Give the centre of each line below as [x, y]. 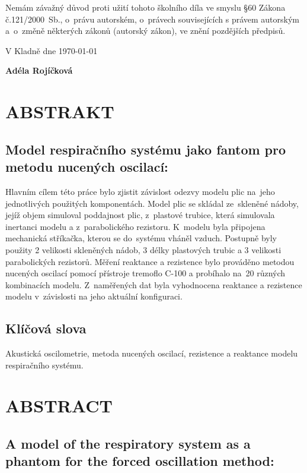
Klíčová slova [46, 328]
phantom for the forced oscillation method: [140, 461]
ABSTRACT [59, 406]
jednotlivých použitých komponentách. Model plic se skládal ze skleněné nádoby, [152, 203]
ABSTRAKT [60, 111]
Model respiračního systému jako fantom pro [146, 149]
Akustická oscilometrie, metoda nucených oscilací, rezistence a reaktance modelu [152, 353]
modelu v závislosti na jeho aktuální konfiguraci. [94, 296]
